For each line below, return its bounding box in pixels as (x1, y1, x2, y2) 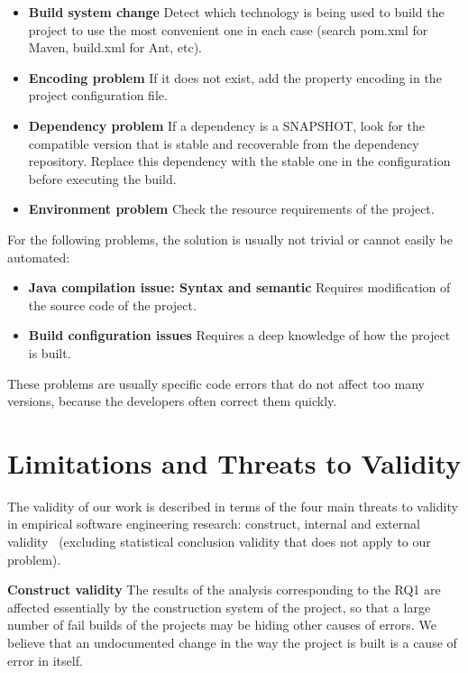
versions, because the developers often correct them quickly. (7, 392, 337, 410)
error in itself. (7, 650, 83, 669)
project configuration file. (28, 86, 168, 105)
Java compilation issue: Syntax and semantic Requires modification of (28, 278, 451, 297)
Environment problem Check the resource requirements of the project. (28, 199, 435, 218)
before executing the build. (28, 169, 177, 188)
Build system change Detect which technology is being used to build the (28, 3, 445, 21)
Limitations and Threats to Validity (7, 444, 462, 481)
